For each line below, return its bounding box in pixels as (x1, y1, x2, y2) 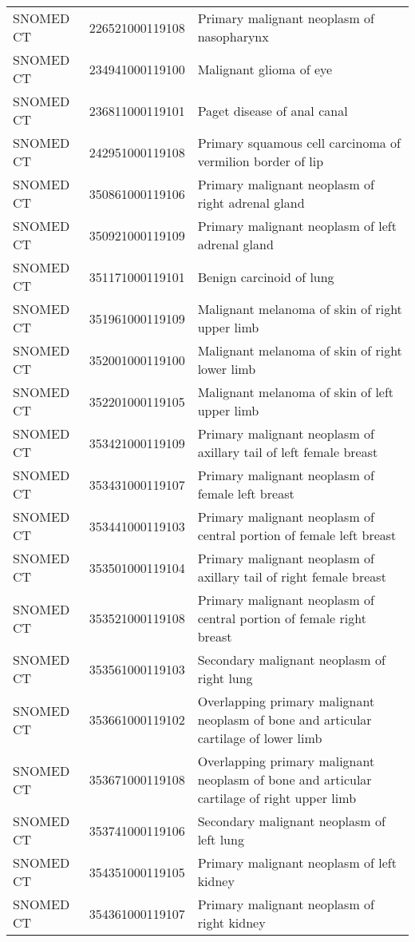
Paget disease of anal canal (197, 101, 348, 120)
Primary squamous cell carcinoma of (197, 133, 401, 152)
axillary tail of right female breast (197, 567, 386, 586)
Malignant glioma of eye (197, 59, 333, 78)
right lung (197, 669, 253, 687)
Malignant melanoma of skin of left (197, 383, 394, 401)
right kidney (197, 913, 266, 932)
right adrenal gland (197, 193, 305, 212)
